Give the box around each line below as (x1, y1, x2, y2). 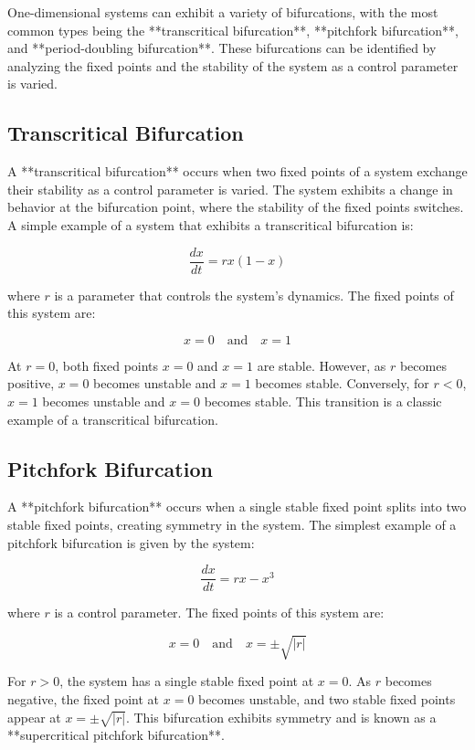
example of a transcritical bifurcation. (7, 409, 218, 428)
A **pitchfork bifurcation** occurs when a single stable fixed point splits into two (7, 497, 467, 516)
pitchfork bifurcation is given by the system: (7, 533, 255, 552)
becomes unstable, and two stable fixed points (198, 689, 456, 708)
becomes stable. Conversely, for (255, 374, 429, 393)
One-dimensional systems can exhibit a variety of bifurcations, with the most (7, 3, 438, 21)
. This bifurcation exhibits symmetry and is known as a (125, 707, 437, 726)
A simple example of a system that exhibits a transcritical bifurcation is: (7, 215, 414, 234)
